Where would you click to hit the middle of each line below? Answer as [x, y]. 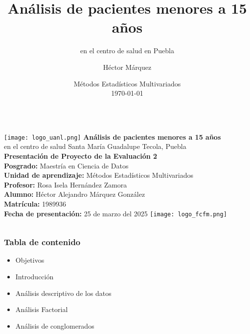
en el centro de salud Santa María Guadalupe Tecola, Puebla [95, 146]
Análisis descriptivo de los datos [63, 293]
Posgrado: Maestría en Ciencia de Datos [66, 165]
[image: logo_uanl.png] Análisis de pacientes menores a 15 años [113, 136]
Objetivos [30, 260]
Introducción [34, 276]
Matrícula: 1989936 [35, 203]
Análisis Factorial [42, 309]
